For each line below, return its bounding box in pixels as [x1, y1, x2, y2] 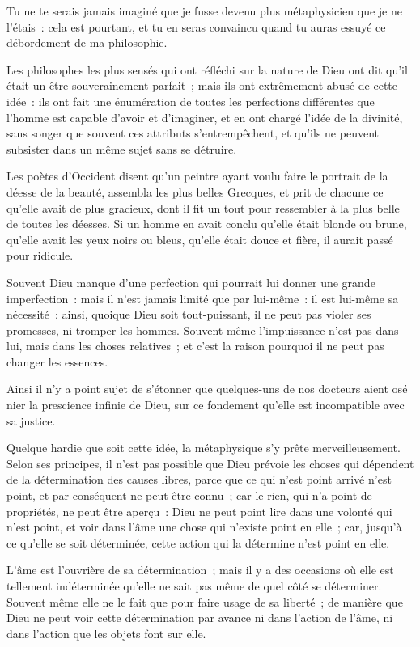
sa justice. [6, 412, 56, 429]
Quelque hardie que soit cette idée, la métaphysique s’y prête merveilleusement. [6, 439, 401, 456]
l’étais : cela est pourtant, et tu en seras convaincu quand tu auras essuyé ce [6, 18, 386, 35]
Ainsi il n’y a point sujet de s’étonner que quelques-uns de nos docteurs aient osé [6, 380, 408, 397]
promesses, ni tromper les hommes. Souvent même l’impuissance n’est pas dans [6, 321, 399, 338]
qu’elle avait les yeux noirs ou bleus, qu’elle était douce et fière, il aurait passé [6, 230, 393, 247]
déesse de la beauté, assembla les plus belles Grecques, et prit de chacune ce [6, 183, 384, 200]
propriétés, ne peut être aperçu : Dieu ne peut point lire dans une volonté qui [6, 502, 392, 519]
